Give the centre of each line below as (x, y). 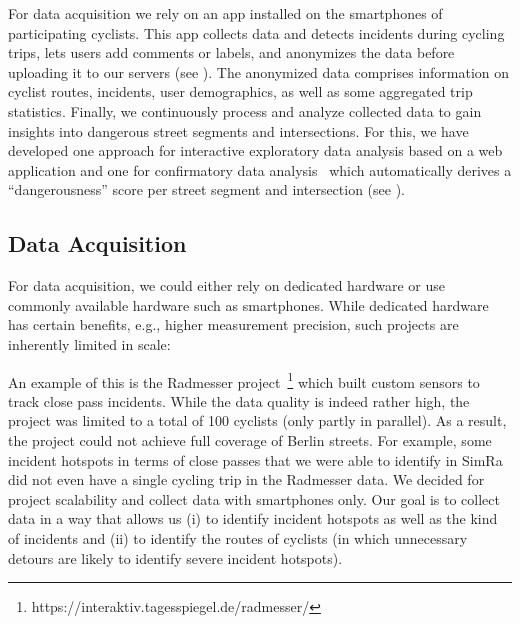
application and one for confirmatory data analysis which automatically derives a (260, 169)
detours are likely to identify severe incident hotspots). (175, 557)
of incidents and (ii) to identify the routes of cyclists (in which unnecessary (238, 537)
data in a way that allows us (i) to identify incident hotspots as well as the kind (253, 518)
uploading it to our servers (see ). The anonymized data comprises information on (259, 71)
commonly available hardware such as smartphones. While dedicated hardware (248, 304)
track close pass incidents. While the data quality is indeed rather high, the (239, 400)
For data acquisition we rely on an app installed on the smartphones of (225, 13)
